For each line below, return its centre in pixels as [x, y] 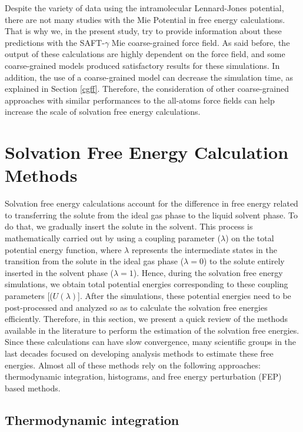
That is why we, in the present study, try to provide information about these [143, 31]
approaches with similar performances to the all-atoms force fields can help [140, 100]
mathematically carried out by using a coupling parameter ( [113, 238]
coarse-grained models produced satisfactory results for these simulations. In [142, 65]
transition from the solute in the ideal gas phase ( [94, 261]
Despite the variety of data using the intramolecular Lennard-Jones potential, [144, 8]
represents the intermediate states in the [204, 249]
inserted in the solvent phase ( [59, 272]
